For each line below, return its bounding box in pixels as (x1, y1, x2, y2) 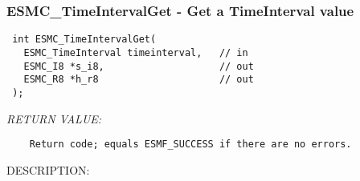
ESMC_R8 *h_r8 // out (23, 74, 254, 86)
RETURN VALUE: (6, 110, 102, 127)
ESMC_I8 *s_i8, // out (23, 60, 254, 72)
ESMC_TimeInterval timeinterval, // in (23, 46, 248, 58)
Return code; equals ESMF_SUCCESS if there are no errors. (29, 139, 352, 151)
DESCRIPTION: (6, 161, 90, 178)
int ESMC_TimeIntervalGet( (12, 34, 157, 46)
